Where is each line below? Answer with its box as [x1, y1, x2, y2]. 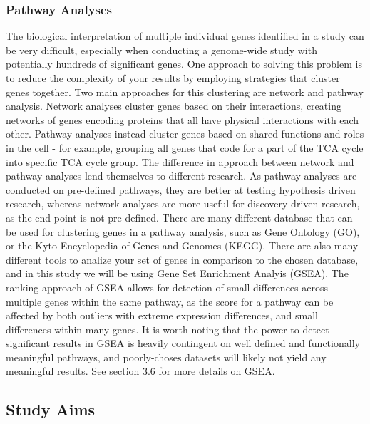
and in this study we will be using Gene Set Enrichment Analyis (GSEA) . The [6, 266, 349, 281]
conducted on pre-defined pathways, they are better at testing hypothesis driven [6, 182, 356, 197]
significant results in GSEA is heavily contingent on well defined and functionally [6, 336, 360, 351]
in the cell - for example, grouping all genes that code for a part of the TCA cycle [6, 140, 364, 155]
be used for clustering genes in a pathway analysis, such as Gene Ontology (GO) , [6, 224, 360, 239]
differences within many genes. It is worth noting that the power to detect [6, 321, 329, 336]
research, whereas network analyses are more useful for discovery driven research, [6, 196, 360, 211]
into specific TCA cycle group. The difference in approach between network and [6, 154, 354, 169]
